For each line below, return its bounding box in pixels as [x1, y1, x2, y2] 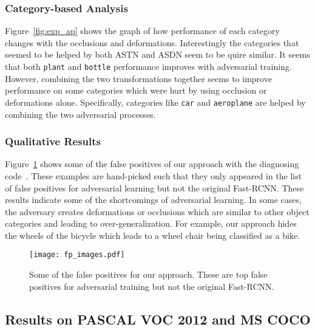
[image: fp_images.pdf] [29, 250, 125, 260]
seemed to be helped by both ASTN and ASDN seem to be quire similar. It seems [5, 48, 310, 61]
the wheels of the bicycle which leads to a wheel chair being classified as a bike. [5, 229, 300, 241]
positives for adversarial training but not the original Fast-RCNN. [29, 280, 274, 292]
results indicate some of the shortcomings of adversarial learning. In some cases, [5, 193, 302, 206]
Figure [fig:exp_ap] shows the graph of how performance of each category [5, 24, 280, 37]
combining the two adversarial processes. [5, 108, 156, 120]
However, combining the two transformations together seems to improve [5, 72, 272, 84]
